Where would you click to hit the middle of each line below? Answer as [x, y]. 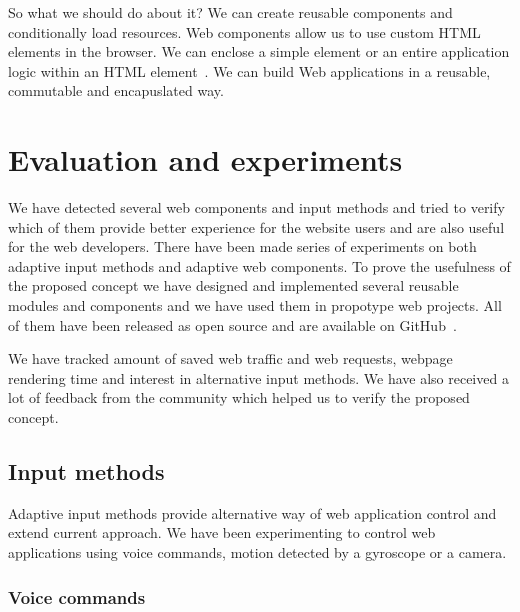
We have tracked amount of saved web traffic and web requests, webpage [230, 358]
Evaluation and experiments [205, 159]
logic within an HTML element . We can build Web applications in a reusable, [249, 70]
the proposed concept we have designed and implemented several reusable [233, 285]
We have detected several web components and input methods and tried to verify [256, 207]
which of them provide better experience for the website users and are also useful [256, 226]
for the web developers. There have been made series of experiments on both [242, 246]
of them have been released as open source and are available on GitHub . [232, 324]
